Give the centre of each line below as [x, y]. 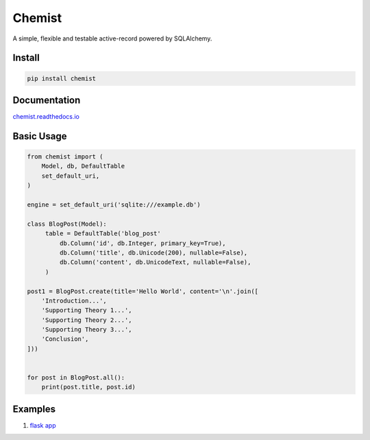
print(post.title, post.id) [89, 387]
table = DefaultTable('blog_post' [103, 234]
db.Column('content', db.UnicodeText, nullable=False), [155, 262]
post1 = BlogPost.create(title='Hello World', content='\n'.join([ [143, 291]
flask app [43, 425]
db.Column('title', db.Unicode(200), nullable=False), [153, 253]
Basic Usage [40, 136]
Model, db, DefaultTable [83, 166]
